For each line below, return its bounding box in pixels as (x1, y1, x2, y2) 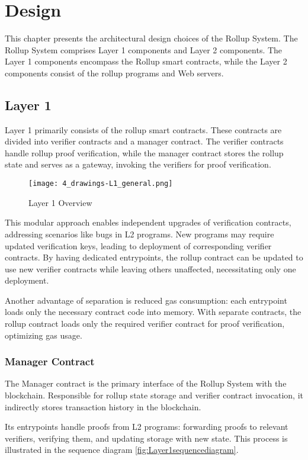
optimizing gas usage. (5, 329, 82, 341)
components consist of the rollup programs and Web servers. (5, 66, 224, 79)
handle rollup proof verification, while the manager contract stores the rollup (5, 146, 284, 159)
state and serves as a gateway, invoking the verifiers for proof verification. (5, 158, 271, 171)
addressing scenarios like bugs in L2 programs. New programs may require (5, 227, 274, 240)
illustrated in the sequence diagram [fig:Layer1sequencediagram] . (5, 443, 239, 456)
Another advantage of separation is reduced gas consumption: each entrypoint (5, 294, 287, 306)
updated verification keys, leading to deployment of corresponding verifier (5, 239, 272, 252)
